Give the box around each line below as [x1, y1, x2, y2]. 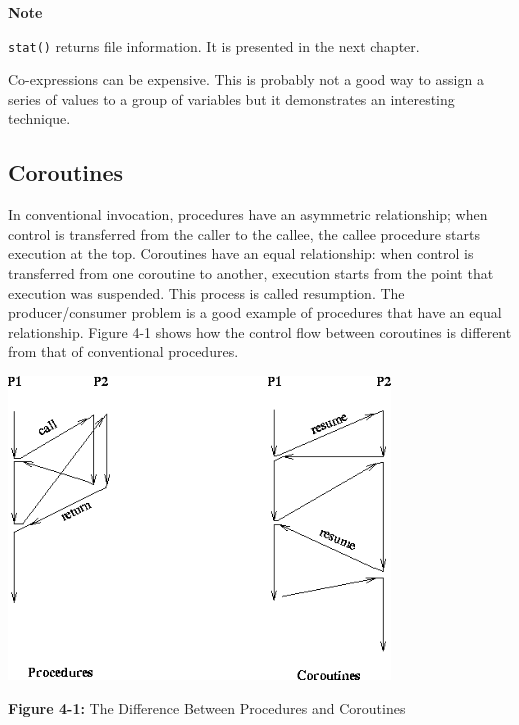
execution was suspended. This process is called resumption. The [8, 282, 405, 303]
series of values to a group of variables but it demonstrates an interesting [8, 88, 455, 109]
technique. [8, 108, 71, 129]
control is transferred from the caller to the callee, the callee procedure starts [8, 223, 480, 244]
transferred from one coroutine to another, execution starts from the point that [8, 263, 494, 284]
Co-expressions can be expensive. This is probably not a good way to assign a [8, 69, 484, 90]
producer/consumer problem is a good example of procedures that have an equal [8, 302, 502, 323]
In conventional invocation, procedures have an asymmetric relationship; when [8, 204, 488, 225]
